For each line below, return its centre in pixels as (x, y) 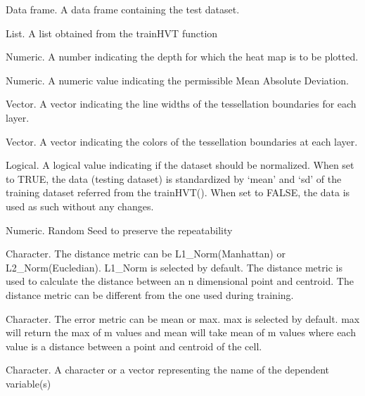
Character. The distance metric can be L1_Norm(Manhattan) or (146, 254)
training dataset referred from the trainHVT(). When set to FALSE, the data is (178, 192)
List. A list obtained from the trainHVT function (112, 33)
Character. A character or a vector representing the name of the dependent (168, 370)
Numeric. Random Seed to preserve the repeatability (119, 230)
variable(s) (28, 383)
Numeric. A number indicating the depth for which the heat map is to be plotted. (182, 57)
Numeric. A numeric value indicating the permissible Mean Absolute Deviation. (177, 80)
